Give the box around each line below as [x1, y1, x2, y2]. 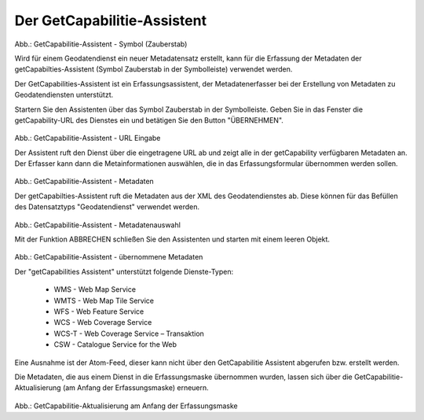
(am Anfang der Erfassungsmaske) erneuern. [63, 383, 210, 392]
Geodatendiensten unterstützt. [14, 90, 114, 100]
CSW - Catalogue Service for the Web [53, 340, 177, 349]
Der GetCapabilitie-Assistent [14, 12, 207, 29]
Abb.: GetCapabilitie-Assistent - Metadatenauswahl [14, 220, 181, 230]
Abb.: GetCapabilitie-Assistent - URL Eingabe [14, 134, 161, 143]
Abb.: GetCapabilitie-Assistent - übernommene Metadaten [14, 252, 203, 262]
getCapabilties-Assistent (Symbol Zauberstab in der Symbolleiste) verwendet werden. [14, 64, 293, 74]
